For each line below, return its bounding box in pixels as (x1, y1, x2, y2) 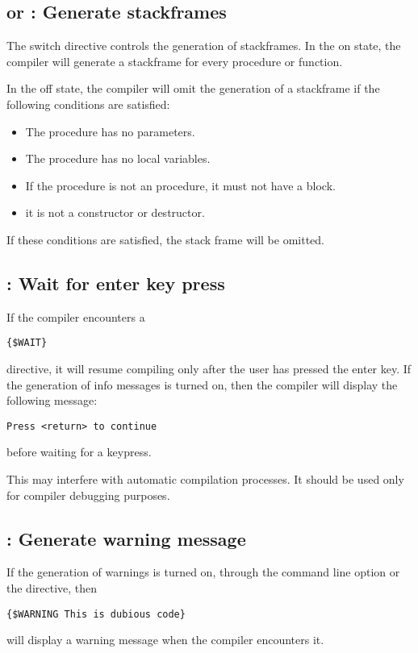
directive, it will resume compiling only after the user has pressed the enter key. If (6, 360, 412, 376)
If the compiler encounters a (6, 308, 145, 325)
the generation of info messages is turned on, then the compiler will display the (6, 376, 398, 393)
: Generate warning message (6, 526, 246, 551)
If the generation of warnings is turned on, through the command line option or (6, 564, 400, 580)
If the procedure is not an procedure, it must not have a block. (25, 177, 336, 193)
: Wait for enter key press (6, 270, 225, 295)
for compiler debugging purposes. (6, 486, 170, 503)
